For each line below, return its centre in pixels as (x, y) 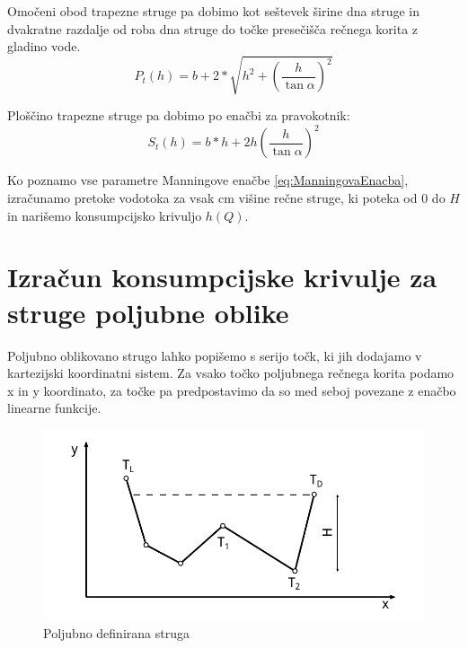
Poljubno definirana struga (116, 632)
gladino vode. (44, 46)
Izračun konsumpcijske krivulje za (222, 277)
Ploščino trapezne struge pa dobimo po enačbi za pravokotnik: (179, 115)
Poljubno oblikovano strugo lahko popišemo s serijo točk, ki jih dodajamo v (215, 355)
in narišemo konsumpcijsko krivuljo (105, 215)
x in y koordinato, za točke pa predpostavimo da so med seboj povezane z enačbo (232, 390)
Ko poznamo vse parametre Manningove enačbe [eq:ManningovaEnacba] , (208, 180)
